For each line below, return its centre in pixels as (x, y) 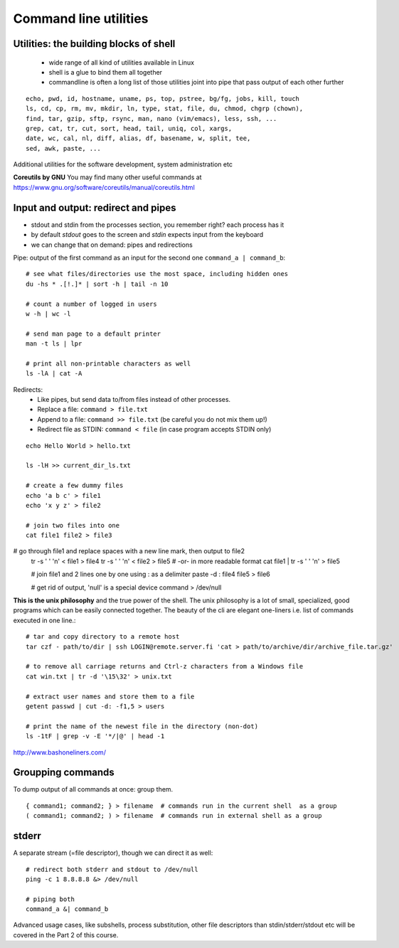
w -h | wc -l (48, 314)
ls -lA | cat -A (54, 374)
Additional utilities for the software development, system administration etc (123, 164)
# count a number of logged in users (92, 304)
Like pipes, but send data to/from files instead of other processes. (134, 400)
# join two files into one (73, 525)
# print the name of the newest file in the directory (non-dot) (142, 726)
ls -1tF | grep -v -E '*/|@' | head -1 (95, 736)
